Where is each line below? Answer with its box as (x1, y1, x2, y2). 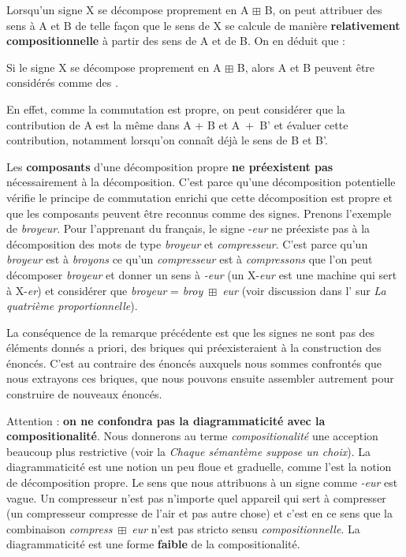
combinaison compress (6, 520, 113, 536)
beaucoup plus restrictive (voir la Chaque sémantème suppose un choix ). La (6, 443, 371, 459)
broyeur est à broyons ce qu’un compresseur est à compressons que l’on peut (6, 251, 373, 267)
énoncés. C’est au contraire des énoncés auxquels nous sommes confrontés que (6, 354, 382, 371)
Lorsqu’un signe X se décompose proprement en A (6, 2, 249, 17)
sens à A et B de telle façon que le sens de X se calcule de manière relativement (6, 17, 400, 33)
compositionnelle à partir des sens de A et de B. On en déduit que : (6, 32, 345, 49)
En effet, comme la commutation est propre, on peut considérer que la (6, 100, 345, 117)
